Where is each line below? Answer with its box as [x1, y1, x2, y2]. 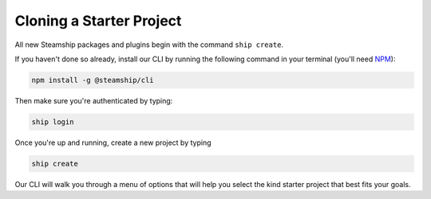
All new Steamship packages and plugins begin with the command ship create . [14, 40, 283, 49]
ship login [31, 117, 74, 127]
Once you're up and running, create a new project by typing [14, 138, 212, 147]
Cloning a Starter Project [14, 12, 182, 29]
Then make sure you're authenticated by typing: [14, 96, 173, 105]
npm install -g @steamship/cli [31, 76, 155, 84]
